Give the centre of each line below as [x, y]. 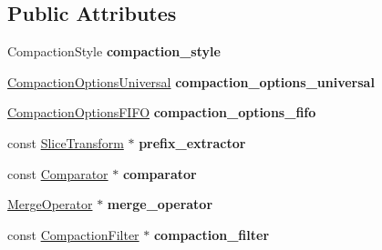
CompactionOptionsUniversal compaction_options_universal [191, 81]
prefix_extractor [192, 142]
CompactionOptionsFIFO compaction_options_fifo [162, 112]
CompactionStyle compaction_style [114, 51]
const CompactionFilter [73, 234]
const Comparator [58, 173]
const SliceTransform [66, 142]
